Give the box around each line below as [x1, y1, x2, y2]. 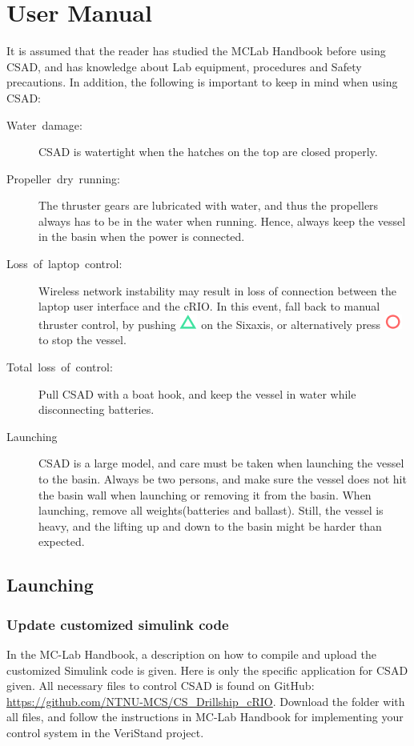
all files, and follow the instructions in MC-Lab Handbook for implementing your [6, 708, 404, 725]
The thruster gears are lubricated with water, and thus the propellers [38, 197, 379, 214]
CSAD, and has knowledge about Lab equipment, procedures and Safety [6, 58, 362, 74]
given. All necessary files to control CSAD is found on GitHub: [6, 677, 315, 694]
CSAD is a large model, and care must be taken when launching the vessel [38, 455, 404, 471]
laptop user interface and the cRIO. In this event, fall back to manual [38, 298, 380, 315]
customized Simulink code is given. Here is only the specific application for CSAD [6, 661, 408, 678]
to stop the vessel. [38, 331, 127, 348]
